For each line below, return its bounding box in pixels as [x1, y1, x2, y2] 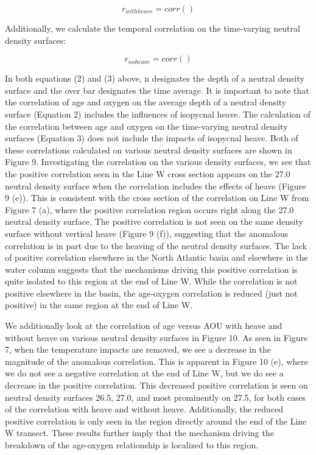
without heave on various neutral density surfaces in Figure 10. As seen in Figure [5, 331, 308, 344]
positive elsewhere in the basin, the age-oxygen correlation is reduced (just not [5, 286, 298, 299]
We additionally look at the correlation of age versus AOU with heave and [5, 319, 283, 332]
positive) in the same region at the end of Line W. [5, 298, 192, 311]
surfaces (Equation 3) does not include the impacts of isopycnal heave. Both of [5, 132, 298, 144]
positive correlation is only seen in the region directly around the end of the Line [5, 414, 307, 427]
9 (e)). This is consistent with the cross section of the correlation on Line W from [5, 191, 309, 204]
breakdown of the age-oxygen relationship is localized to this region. [5, 439, 259, 451]
